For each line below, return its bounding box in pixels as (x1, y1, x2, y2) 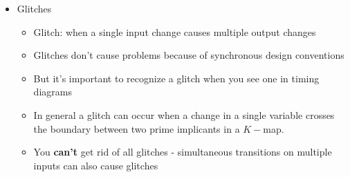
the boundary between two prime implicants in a (33, 121, 240, 136)
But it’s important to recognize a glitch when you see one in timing (33, 71, 320, 85)
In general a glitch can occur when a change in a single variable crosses (33, 107, 335, 122)
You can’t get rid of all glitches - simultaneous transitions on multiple (33, 145, 332, 159)
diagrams (33, 84, 72, 99)
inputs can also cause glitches (33, 158, 158, 172)
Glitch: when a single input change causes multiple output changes (33, 24, 316, 39)
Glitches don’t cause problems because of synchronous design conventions (33, 48, 344, 62)
